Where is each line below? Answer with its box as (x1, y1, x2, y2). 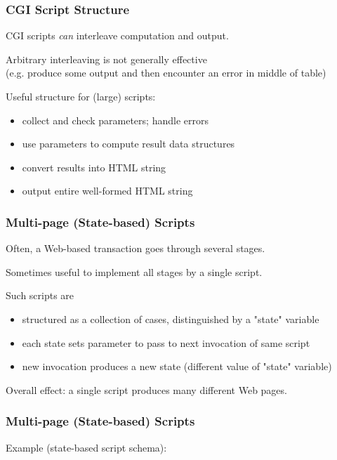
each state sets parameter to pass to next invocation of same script (22, 335, 310, 350)
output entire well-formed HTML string (22, 183, 193, 198)
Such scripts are (6, 288, 74, 303)
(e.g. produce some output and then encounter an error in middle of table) (6, 65, 326, 80)
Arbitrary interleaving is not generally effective (6, 51, 207, 66)
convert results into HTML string (22, 159, 166, 174)
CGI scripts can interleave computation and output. (6, 28, 229, 43)
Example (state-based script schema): (6, 440, 167, 454)
